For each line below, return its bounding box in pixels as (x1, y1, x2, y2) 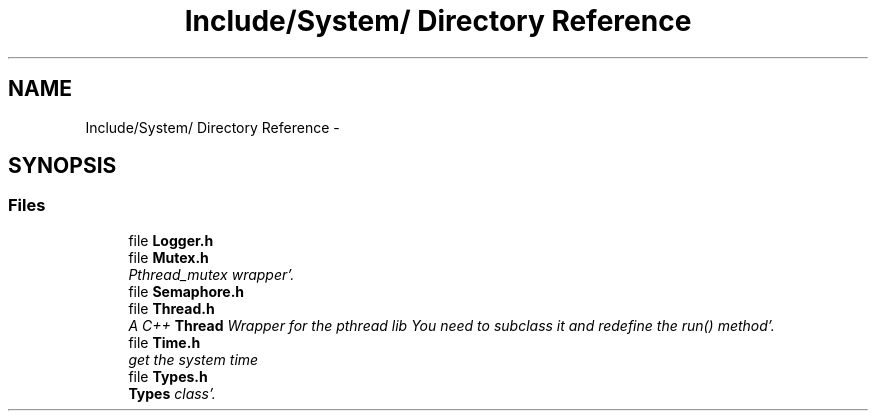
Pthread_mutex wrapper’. (128, 265, 295, 283)
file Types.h (128, 367, 208, 385)
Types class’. (128, 384, 216, 402)
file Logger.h (128, 231, 214, 249)
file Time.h (128, 333, 201, 351)
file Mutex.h (128, 248, 209, 266)
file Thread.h (128, 299, 215, 317)
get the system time (128, 350, 259, 368)
